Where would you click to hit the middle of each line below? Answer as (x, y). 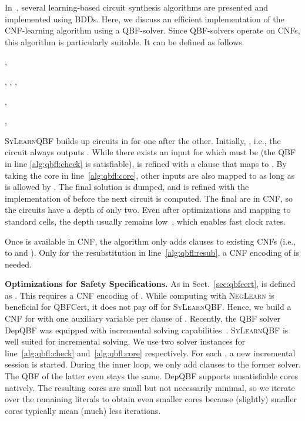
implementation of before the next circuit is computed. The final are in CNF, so (149, 198)
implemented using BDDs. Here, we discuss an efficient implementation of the (145, 19)
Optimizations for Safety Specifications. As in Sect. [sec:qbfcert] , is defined (150, 284)
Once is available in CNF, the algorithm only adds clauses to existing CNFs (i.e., (150, 241)
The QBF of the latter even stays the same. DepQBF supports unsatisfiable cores (152, 376)
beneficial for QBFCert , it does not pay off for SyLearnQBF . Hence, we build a (148, 307)
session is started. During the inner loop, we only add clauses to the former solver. (153, 364)
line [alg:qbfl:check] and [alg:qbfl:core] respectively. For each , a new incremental (150, 352)
